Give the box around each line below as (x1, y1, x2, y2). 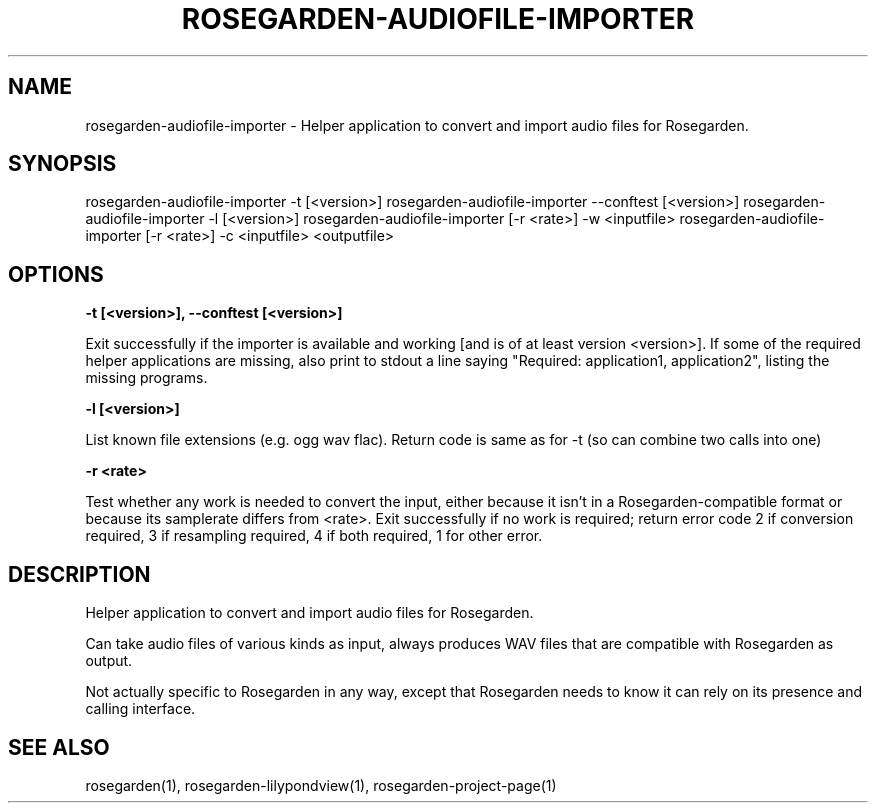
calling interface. (85, 700, 196, 718)
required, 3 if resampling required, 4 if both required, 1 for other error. (85, 527, 543, 545)
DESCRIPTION (8, 561, 151, 587)
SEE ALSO (8, 734, 110, 760)
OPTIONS (8, 261, 104, 287)
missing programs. (85, 369, 208, 387)
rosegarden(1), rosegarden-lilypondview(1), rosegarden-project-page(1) (85, 776, 557, 794)
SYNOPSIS (8, 151, 117, 177)
